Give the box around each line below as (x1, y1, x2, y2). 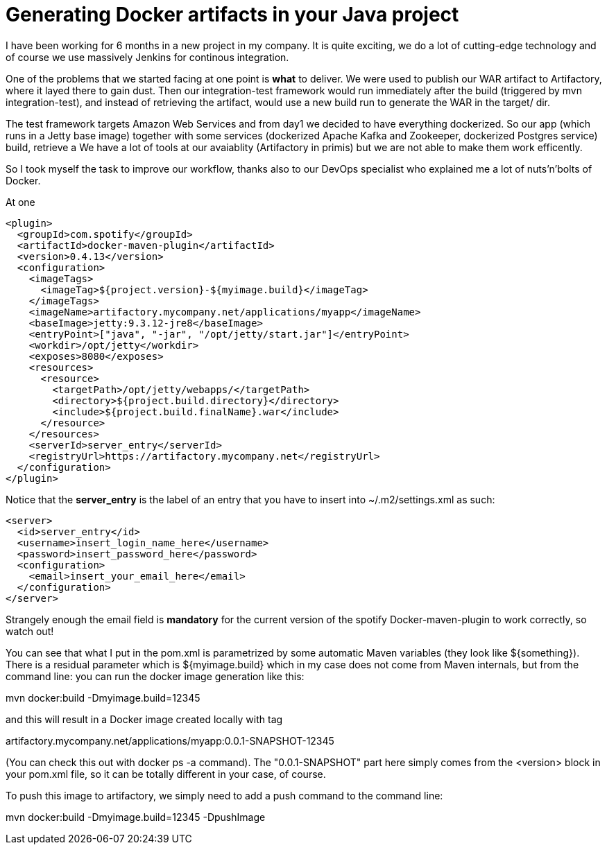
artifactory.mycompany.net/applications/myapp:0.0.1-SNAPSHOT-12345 (6, 734, 334, 747)
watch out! (6, 625, 54, 637)
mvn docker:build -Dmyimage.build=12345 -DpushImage (6, 810, 266, 823)
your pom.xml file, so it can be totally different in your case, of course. (6, 767, 326, 780)
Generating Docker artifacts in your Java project (6, 3, 459, 26)
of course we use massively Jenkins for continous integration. (6, 51, 289, 63)
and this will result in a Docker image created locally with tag (6, 713, 283, 725)
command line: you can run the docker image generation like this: (6, 670, 305, 682)
